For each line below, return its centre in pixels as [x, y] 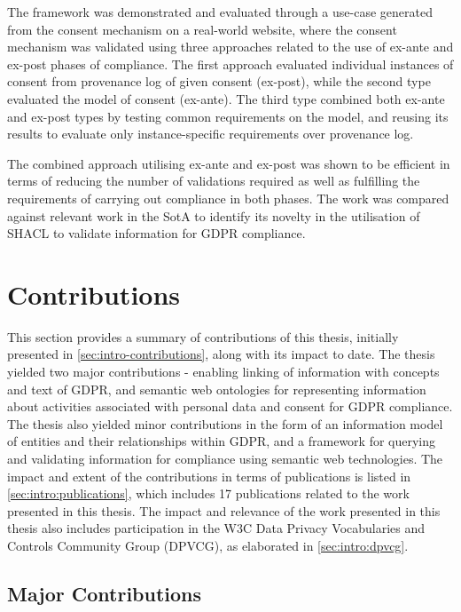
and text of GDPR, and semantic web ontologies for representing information [217, 389]
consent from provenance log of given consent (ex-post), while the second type [219, 81]
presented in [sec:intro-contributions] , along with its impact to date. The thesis [221, 354]
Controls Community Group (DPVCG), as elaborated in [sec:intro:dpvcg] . [208, 545]
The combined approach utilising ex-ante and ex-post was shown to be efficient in [229, 163]
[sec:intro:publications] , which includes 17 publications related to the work [208, 493]
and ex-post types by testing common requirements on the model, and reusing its [228, 116]
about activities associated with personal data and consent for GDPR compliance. [230, 406]
